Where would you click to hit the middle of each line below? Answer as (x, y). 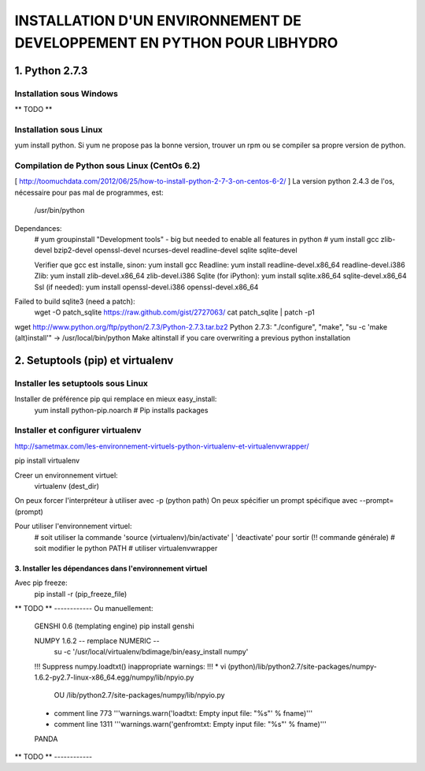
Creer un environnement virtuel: (66, 475)
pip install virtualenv (47, 460)
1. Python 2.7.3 (51, 71)
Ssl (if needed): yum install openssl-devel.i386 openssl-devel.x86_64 (146, 287)
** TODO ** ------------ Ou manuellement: (84, 609)
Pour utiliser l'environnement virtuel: (73, 526)
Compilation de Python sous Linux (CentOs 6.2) (107, 166)
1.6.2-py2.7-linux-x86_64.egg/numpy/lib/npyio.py (114, 677)
